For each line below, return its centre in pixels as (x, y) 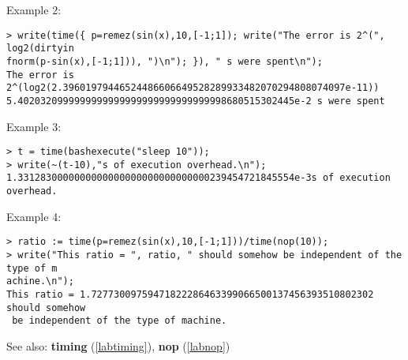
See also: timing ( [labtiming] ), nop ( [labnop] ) (118, 345)
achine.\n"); (40, 281)
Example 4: (34, 216)
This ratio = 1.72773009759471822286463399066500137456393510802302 (190, 294)
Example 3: (34, 126)
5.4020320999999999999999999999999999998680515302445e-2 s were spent (196, 101)
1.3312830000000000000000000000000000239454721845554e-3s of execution (198, 178)
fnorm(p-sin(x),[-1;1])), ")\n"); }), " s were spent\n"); (165, 61)
